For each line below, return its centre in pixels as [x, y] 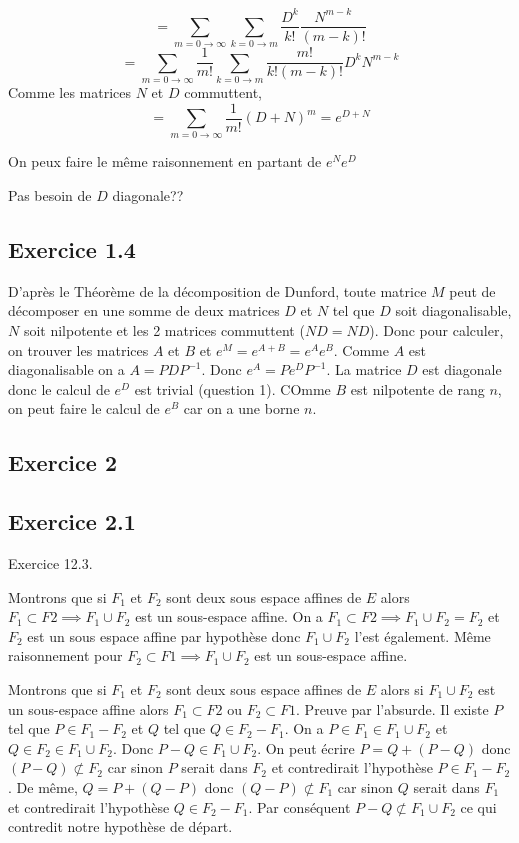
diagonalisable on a [66, 369]
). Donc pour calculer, [436, 330]
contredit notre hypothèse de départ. [120, 826]
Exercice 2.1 [72, 521]
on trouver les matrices [78, 349]
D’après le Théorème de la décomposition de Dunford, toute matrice [217, 290]
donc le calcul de [59, 388]
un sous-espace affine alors [88, 708]
